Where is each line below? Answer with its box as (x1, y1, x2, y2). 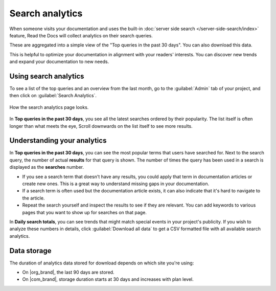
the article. (22, 195, 45, 201)
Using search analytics (9, 72, 84, 80)
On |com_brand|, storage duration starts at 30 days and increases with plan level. (22, 276, 194, 282)
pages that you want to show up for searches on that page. (22, 209, 147, 215)
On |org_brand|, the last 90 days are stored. (22, 269, 114, 276)
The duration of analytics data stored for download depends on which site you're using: (9, 260, 194, 266)
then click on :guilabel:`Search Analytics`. (9, 93, 97, 99)
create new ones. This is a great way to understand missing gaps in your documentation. (22, 181, 210, 187)
